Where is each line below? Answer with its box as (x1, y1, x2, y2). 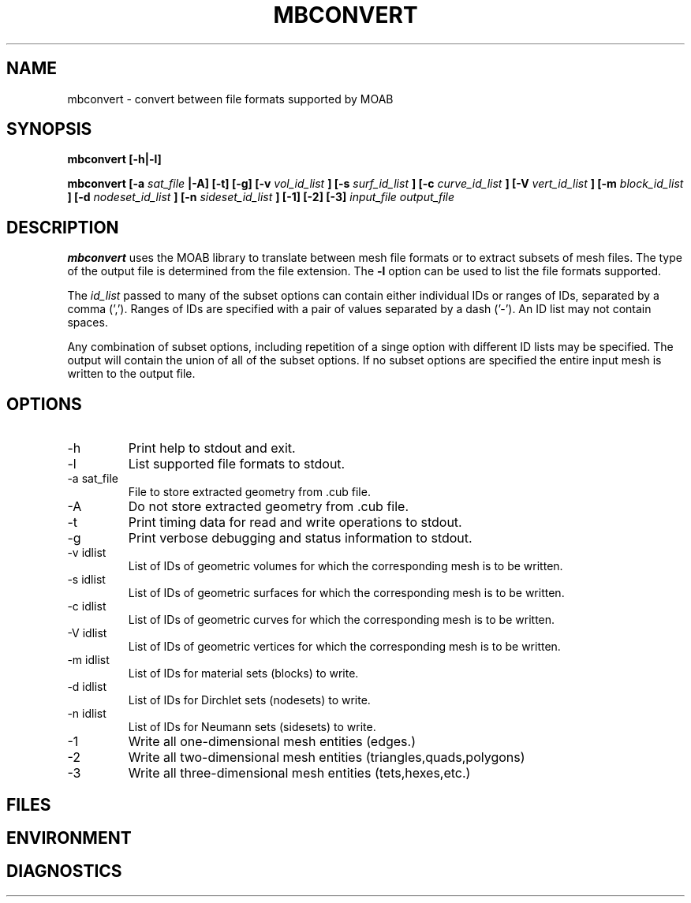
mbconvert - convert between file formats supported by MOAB (67, 91, 394, 106)
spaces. (67, 315, 108, 330)
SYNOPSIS (6, 119, 92, 140)
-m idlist (67, 653, 110, 667)
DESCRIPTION (6, 217, 119, 237)
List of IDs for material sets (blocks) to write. (128, 666, 359, 681)
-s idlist (67, 573, 106, 587)
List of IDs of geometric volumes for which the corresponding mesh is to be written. (128, 559, 563, 573)
